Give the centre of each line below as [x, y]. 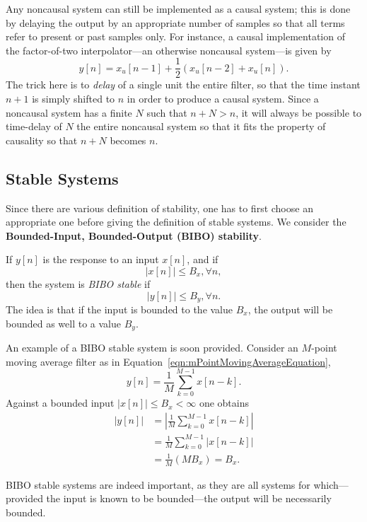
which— [331, 484]
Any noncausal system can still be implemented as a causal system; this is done [178, 8]
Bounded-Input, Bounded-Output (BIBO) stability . [134, 235]
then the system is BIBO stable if [78, 283]
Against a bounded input [60, 403]
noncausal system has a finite [69, 112]
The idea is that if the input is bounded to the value [120, 309]
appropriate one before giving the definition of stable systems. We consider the [176, 222]
